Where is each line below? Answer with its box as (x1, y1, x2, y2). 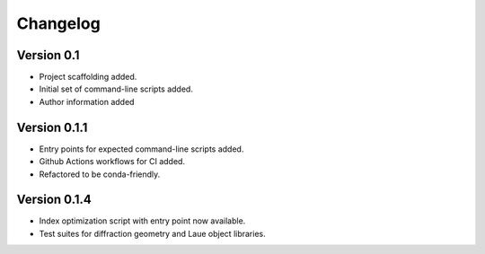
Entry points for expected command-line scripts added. (39, 144, 244, 154)
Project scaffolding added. (39, 72, 137, 83)
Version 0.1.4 (16, 192, 92, 207)
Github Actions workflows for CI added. (39, 156, 186, 167)
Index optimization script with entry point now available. (39, 215, 246, 226)
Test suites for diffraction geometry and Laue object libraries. (39, 228, 267, 239)
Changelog (16, 13, 101, 33)
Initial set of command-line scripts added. (39, 83, 193, 94)
